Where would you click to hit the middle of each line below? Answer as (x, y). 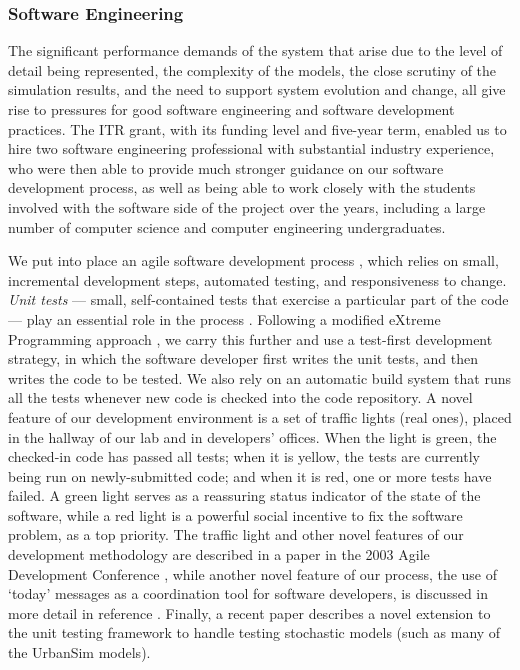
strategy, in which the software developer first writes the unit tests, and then (243, 358)
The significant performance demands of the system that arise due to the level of (255, 50)
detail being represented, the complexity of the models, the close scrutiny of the (252, 69)
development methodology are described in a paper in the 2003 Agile (219, 554)
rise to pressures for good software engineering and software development (231, 109)
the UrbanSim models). (79, 652)
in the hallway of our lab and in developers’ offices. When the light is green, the (252, 436)
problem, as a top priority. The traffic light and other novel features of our (236, 534)
